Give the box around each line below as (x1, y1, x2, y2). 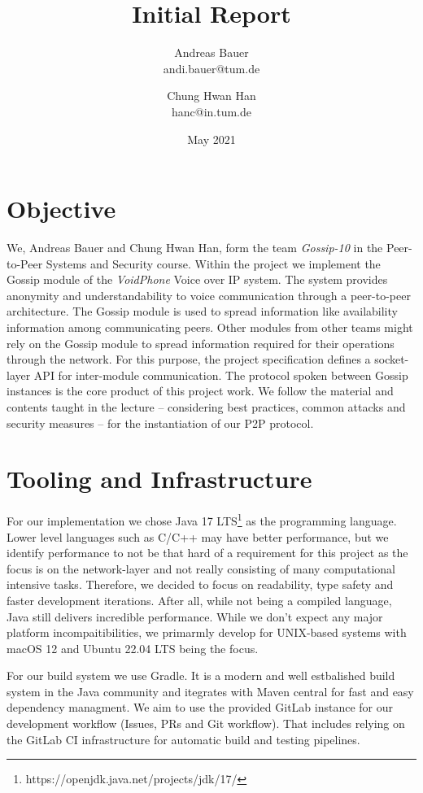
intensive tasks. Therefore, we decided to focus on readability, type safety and (7, 576, 394, 593)
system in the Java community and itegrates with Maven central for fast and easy (7, 682, 414, 699)
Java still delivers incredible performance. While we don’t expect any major (7, 608, 383, 625)
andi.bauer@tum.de (163, 59, 260, 76)
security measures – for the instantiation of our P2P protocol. (7, 414, 314, 431)
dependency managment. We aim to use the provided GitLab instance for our (7, 699, 394, 716)
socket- (374, 351, 409, 368)
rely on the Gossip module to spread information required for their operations (7, 334, 395, 351)
